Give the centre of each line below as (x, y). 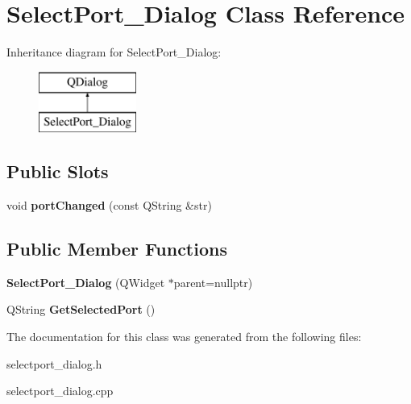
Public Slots (58, 171)
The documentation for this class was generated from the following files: (184, 337)
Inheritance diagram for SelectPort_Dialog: (114, 52)
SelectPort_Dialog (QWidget (86, 282)
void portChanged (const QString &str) (109, 205)
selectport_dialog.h (54, 363)
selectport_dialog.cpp (60, 391)
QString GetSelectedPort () (81, 309)
